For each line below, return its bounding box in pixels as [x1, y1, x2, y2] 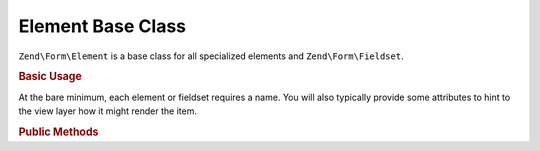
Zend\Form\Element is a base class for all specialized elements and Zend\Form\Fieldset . [18, 50, 404, 62]
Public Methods [18, 125, 99, 139]
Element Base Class [18, 15, 187, 37]
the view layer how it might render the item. [18, 105, 197, 117]
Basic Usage [18, 70, 82, 84]
